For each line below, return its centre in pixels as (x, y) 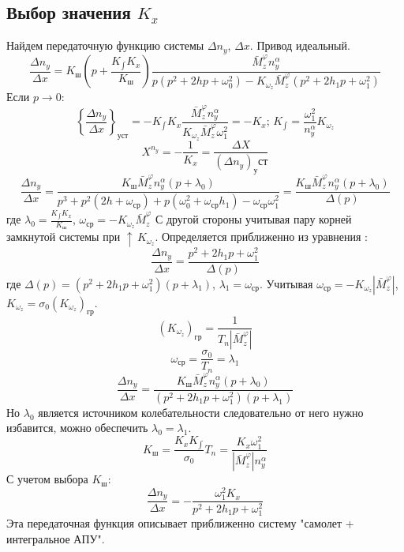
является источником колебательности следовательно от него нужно (201, 412)
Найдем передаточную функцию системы (105, 45)
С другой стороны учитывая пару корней (253, 219)
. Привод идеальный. (300, 45)
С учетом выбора (47, 479)
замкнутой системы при (64, 237)
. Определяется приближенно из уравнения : (261, 237)
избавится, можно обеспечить (77, 428)
